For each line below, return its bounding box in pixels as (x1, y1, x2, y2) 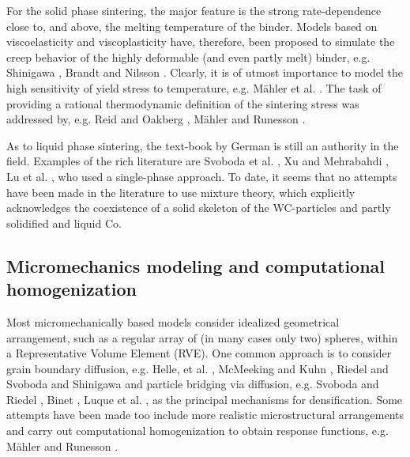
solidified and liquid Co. (6, 214, 122, 231)
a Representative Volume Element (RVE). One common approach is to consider (6, 345, 392, 361)
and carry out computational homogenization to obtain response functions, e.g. (6, 422, 389, 439)
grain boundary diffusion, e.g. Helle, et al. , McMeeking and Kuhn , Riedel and (6, 360, 389, 376)
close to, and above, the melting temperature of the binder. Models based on (6, 17, 378, 34)
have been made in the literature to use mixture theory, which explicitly (6, 183, 355, 200)
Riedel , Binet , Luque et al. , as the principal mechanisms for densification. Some (6, 391, 403, 407)
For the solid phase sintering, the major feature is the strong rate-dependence (6, 2, 382, 18)
